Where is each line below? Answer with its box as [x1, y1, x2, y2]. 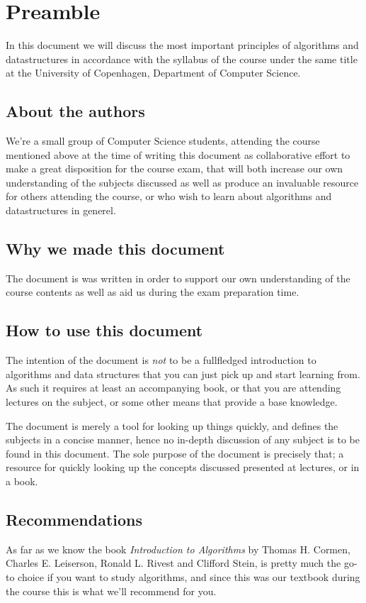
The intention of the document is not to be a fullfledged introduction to [6, 353, 316, 367]
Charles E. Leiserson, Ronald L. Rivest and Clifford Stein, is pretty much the [6, 555, 341, 570]
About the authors [6, 100, 145, 122]
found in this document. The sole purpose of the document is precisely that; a [6, 446, 344, 460]
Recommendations [6, 509, 142, 530]
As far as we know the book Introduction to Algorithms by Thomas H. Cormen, [6, 541, 350, 556]
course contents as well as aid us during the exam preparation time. [6, 284, 299, 299]
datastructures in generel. [6, 203, 116, 218]
